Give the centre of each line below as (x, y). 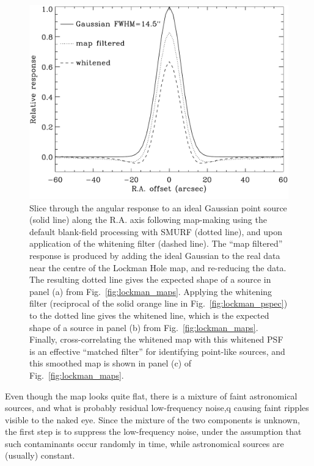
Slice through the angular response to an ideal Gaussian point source (158, 207)
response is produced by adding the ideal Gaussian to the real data (155, 255)
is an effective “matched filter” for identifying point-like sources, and (157, 351)
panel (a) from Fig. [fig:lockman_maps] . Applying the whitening (151, 291)
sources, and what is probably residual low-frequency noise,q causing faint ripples (157, 408)
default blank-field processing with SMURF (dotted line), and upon (156, 231)
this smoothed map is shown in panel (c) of (111, 363)
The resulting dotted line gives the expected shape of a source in (150, 279)
